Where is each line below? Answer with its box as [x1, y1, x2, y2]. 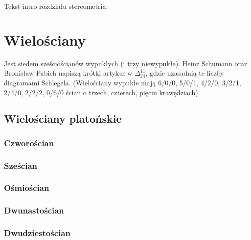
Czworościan [4, 136, 54, 149]
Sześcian [4, 159, 38, 171]
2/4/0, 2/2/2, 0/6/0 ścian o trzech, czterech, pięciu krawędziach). [4, 87, 200, 97]
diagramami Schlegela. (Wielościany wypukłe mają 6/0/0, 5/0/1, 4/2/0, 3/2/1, [4, 77, 241, 87]
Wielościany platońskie [4, 111, 122, 126]
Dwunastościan [4, 204, 64, 216]
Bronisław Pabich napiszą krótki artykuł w [4, 68, 133, 78]
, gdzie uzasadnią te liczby [145, 68, 224, 78]
